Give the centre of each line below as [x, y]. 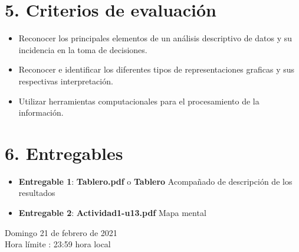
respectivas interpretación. [66, 81]
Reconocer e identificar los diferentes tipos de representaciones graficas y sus [157, 69]
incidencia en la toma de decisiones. [83, 49]
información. [41, 112]
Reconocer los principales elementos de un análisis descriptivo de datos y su [155, 38]
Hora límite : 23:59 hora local [58, 244]
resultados [37, 193]
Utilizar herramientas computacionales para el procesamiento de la [139, 101]
